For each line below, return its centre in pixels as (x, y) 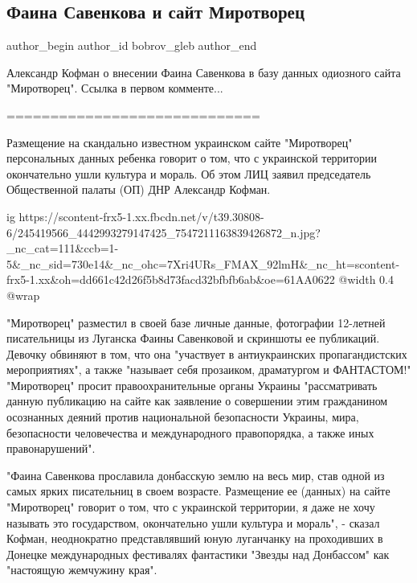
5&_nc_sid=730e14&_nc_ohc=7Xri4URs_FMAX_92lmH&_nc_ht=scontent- (203, 263)
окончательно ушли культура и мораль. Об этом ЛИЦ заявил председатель (189, 173)
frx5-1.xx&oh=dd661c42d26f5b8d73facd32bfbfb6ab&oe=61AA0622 (171, 279)
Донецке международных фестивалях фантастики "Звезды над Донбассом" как (198, 554)
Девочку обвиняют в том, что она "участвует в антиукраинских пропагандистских (207, 353)
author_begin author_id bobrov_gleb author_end (132, 45)
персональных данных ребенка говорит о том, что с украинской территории (192, 158)
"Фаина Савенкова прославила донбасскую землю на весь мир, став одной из (196, 475)
